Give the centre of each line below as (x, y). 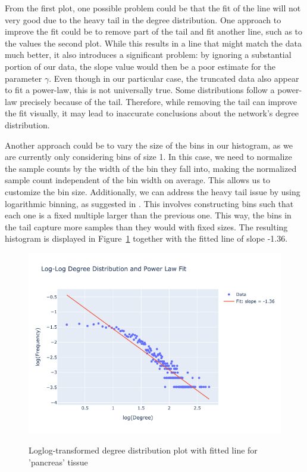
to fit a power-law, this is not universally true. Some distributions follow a (140, 90)
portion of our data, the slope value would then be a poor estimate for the (140, 66)
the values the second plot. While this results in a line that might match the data (153, 43)
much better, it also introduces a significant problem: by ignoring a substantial (148, 55)
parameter (24, 78)
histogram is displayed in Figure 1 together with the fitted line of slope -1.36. (146, 238)
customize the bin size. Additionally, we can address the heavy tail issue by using (153, 191)
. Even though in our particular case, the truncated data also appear (174, 78)
